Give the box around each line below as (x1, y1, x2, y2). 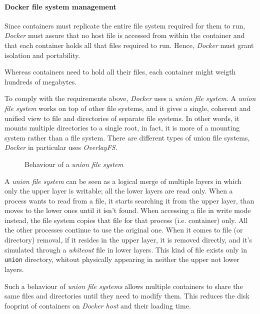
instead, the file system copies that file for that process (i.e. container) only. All (4, 214, 248, 225)
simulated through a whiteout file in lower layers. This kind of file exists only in (4, 244, 247, 254)
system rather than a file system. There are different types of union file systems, (4, 132, 250, 142)
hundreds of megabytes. (4, 76, 77, 86)
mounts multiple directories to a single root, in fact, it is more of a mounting (4, 122, 240, 133)
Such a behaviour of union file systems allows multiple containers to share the (4, 280, 243, 291)
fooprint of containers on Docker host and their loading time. (4, 300, 191, 310)
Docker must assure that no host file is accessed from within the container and (4, 30, 245, 40)
